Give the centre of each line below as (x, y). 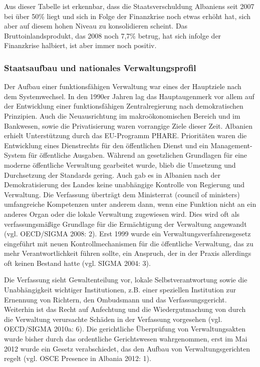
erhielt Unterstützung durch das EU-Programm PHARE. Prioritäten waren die (125, 135)
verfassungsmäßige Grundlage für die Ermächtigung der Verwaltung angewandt (125, 224)
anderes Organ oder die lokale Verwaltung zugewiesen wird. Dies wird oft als (122, 214)
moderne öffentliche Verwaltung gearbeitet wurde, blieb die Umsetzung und (120, 164)
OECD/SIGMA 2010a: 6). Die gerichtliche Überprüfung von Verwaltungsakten (125, 329)
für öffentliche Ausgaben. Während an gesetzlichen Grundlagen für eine (138, 155)
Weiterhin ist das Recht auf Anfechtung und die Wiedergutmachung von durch (125, 309)
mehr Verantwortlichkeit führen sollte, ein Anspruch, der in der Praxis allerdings (128, 253)
